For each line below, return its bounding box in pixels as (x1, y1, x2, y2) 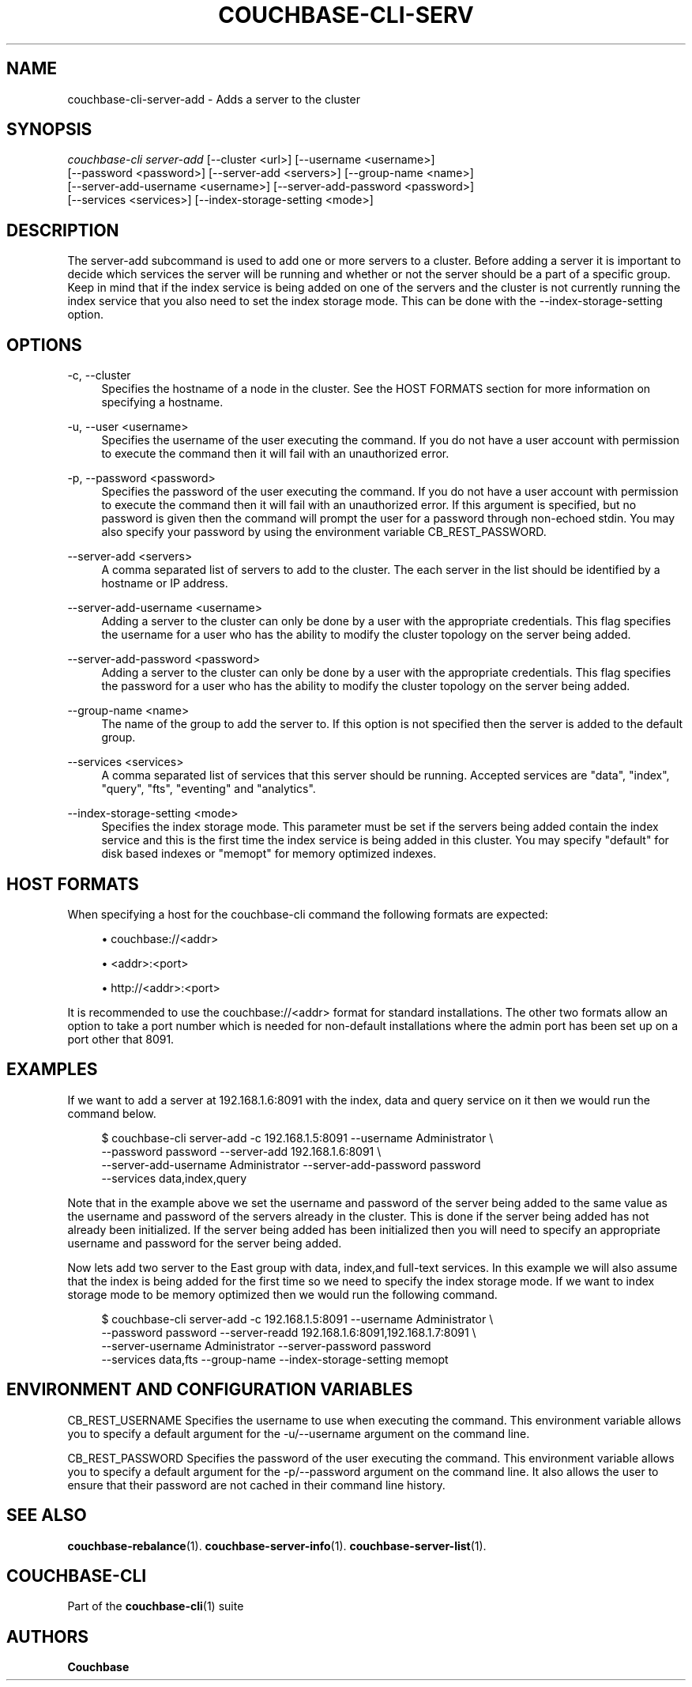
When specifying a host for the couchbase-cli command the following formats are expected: (67, 907, 548, 921)
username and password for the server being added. (67, 1236, 342, 1250)
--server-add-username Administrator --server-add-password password (101, 1157, 481, 1172)
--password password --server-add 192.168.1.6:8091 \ (101, 1144, 382, 1158)
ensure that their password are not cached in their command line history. (67, 1478, 446, 1492)
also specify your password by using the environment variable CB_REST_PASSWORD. (101, 525, 547, 539)
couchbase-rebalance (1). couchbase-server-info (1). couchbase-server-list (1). (67, 1538, 487, 1553)
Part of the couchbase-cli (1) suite (67, 1599, 244, 1613)
